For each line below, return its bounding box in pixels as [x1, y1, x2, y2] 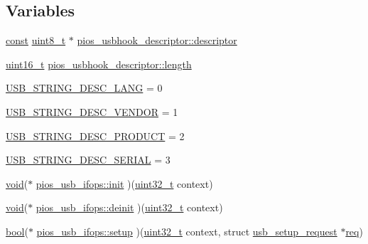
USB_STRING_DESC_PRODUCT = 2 [6, 128, 185, 143]
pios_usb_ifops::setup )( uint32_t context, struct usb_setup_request [36, 223, 337, 238]
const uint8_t [6, 33, 66, 48]
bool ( [6, 223, 28, 238]
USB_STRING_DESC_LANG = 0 [6, 80, 163, 95]
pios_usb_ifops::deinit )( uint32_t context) [36, 200, 223, 215]
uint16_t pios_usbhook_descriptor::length [6, 56, 192, 71]
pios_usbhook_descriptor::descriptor [77, 33, 237, 48]
